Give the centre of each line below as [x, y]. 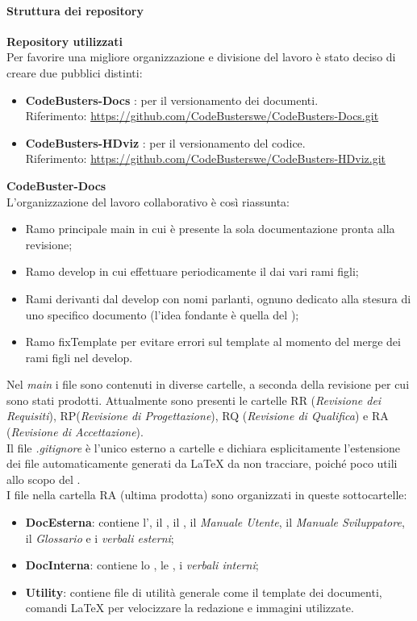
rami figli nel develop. [79, 357]
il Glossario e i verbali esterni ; [100, 538]
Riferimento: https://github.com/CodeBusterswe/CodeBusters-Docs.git [202, 116]
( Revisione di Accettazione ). [75, 432]
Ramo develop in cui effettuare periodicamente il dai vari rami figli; [192, 271]
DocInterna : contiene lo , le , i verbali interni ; [142, 565]
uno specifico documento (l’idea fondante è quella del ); [162, 314]
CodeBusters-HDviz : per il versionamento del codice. [165, 142]
